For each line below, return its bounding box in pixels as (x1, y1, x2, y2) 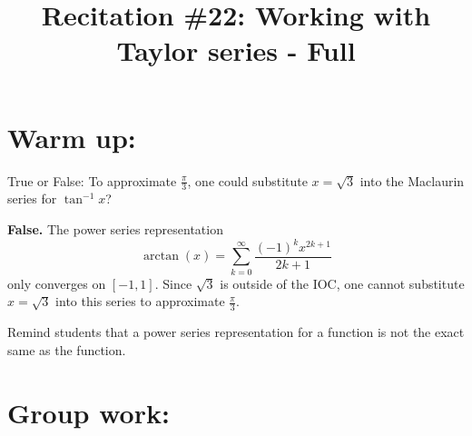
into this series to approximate (55, 292, 225, 311)
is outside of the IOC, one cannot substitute (220, 273, 465, 292)
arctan (143, 250, 179, 263)
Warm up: (7, 118, 136, 155)
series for (7, 189, 57, 208)
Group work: (7, 393, 170, 431)
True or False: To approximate (7, 171, 177, 190)
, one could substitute (187, 171, 308, 190)
